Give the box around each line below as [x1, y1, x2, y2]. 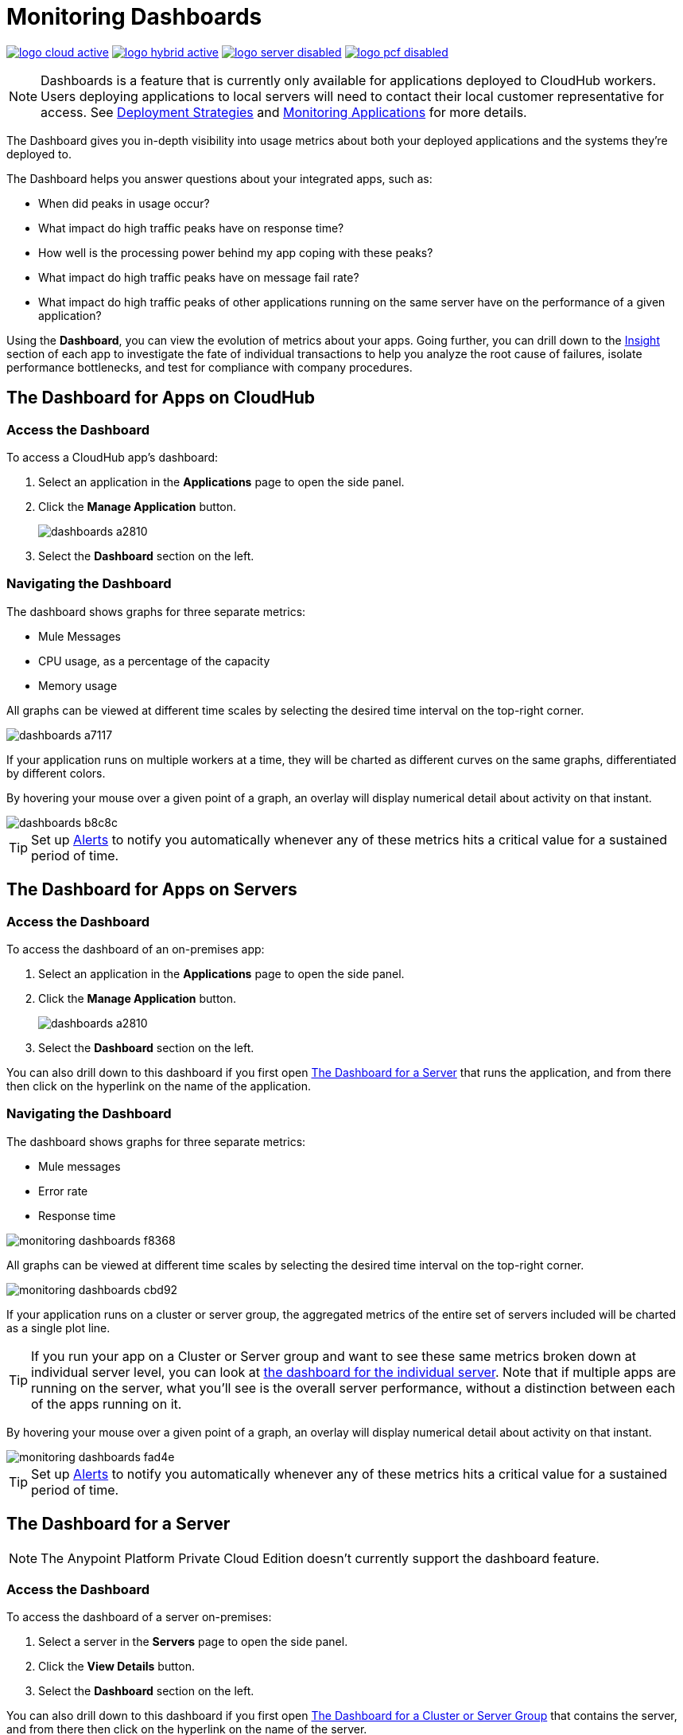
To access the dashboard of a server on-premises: [6, 1610, 272, 1624]
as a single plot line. [6, 1320, 111, 1335]
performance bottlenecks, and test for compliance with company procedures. [6, 360, 413, 374]
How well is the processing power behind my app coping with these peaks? [38, 245, 433, 259]
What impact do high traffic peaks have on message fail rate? [38, 270, 359, 284]
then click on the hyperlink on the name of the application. [6, 1078, 312, 1093]
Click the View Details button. [38, 1659, 195, 1674]
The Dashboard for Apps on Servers [6, 879, 297, 900]
